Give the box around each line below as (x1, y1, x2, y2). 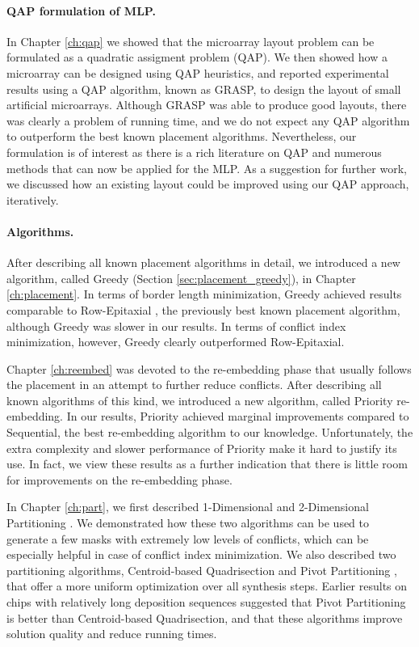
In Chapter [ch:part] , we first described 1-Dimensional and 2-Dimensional (6, 498, 369, 515)
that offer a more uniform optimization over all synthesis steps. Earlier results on (6, 577, 408, 594)
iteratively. (6, 191, 59, 208)
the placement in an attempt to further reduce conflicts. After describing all (6, 376, 382, 393)
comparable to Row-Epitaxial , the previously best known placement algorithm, (6, 301, 400, 318)
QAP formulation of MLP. (6, 2, 156, 19)
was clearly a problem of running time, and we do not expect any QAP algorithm (6, 112, 410, 129)
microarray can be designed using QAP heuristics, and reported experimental (6, 64, 389, 81)
